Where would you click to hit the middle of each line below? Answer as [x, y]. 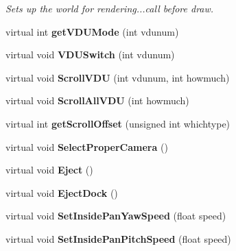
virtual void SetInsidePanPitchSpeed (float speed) [118, 238]
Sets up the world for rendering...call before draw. [110, 8]
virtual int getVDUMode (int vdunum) [92, 31]
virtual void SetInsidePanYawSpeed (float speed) [116, 216]
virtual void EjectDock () [62, 192]
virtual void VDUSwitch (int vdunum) [90, 55]
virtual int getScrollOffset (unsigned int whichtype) [118, 123]
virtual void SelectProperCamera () [87, 146]
